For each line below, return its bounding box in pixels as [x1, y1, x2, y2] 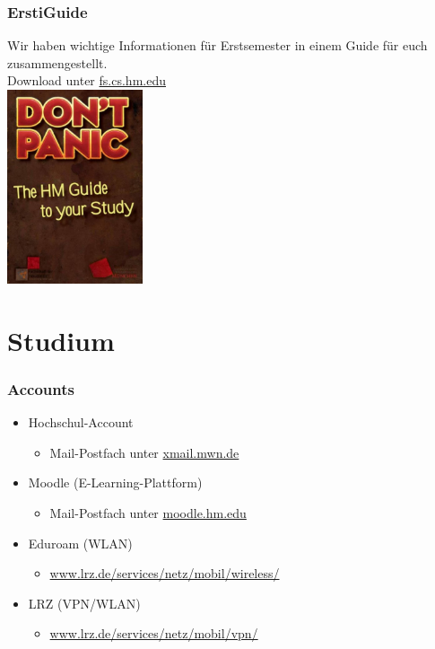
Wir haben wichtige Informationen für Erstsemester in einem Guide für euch [7, 36, 428, 55]
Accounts [7, 377, 74, 399]
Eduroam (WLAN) [28, 533, 133, 552]
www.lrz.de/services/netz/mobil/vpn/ [49, 624, 258, 643]
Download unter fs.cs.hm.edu [7, 71, 166, 90]
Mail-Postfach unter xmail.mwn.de [49, 443, 239, 461]
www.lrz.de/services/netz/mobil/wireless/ [49, 564, 280, 583]
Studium [7, 321, 115, 358]
